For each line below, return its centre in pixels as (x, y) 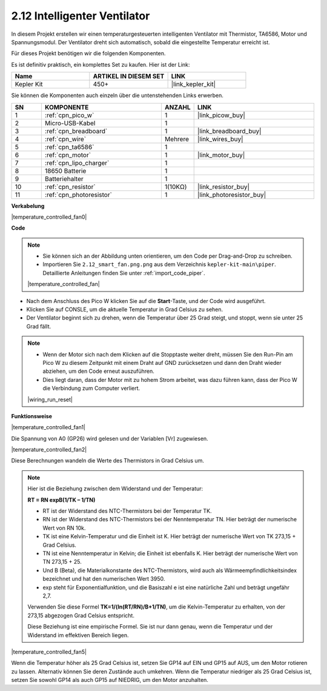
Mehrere (177, 139)
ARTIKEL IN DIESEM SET (129, 76)
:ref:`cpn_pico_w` (69, 115)
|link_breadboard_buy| (229, 131)
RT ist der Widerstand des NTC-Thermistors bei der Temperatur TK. (127, 511)
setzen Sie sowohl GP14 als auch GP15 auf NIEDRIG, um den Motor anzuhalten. (110, 680)
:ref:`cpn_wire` (65, 139)
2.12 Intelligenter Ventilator (81, 16)
